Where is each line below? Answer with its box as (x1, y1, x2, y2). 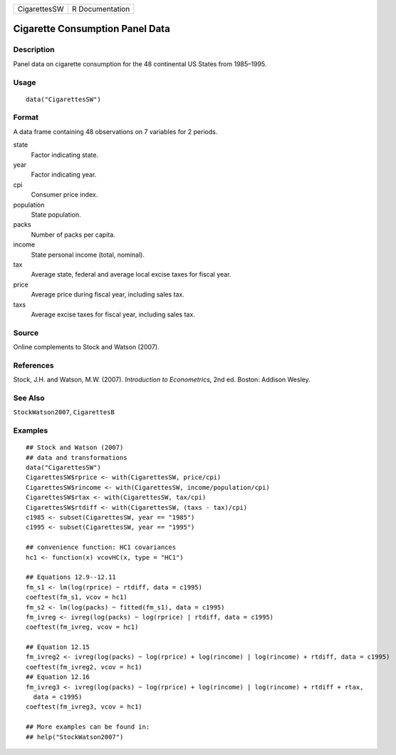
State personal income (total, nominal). (31, 250, 145, 259)
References (13, 360, 54, 370)
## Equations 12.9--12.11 (26, 573, 117, 581)
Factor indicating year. (31, 170, 97, 179)
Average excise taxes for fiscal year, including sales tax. (31, 310, 195, 319)
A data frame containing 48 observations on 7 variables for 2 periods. (13, 127, 218, 135)
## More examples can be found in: (26, 723, 150, 731)
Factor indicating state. (31, 150, 99, 159)
